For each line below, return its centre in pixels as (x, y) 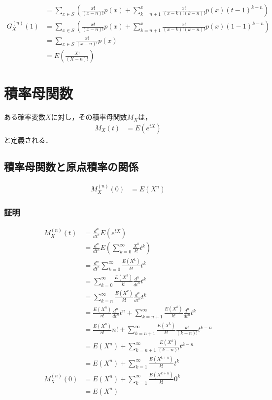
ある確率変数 (25, 117)
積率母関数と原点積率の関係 (71, 166)
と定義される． (28, 139)
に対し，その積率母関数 (89, 117)
